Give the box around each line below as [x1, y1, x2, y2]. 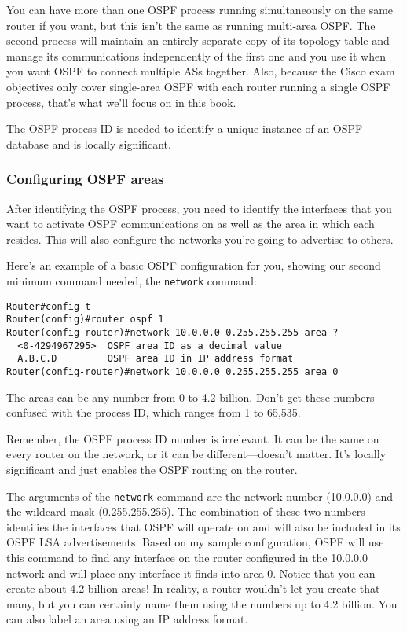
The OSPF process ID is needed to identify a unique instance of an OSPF [6, 120, 363, 137]
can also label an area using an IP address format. [6, 611, 248, 627]
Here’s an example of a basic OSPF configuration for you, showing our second [6, 257, 381, 274]
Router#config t [6, 300, 91, 312]
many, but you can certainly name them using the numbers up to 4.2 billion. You [6, 595, 398, 612]
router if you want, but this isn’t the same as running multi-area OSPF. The [6, 17, 376, 33]
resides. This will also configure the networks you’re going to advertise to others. [6, 230, 394, 247]
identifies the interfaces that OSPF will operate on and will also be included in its [6, 518, 401, 535]
